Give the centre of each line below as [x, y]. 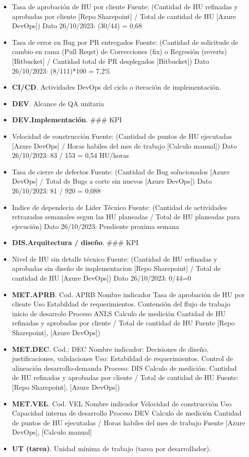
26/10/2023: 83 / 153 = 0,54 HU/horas [71, 155]
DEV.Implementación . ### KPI [67, 120]
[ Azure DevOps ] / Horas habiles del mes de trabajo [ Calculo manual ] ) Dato [124, 145]
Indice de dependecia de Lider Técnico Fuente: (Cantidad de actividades [119, 207]
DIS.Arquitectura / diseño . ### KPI [75, 242]
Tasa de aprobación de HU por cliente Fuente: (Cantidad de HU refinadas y [125, 6]
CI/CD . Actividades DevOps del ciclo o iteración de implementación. [116, 87]
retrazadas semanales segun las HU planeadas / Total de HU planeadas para [126, 217]
